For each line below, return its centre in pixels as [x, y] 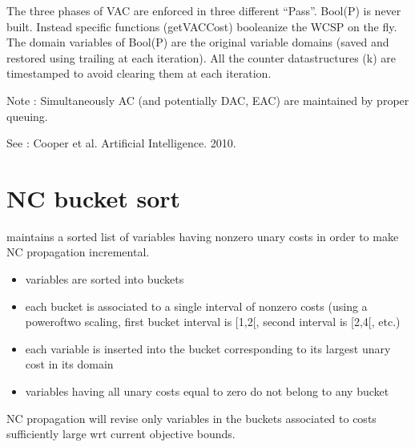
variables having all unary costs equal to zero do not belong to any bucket [207, 391]
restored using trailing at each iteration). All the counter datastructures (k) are [201, 57]
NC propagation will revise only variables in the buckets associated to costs [191, 418]
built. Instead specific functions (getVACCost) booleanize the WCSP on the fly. [202, 26]
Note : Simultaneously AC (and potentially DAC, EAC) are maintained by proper [208, 100]
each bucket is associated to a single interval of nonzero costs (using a [196, 306]
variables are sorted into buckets [105, 279]
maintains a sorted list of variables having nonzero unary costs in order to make [203, 236]
